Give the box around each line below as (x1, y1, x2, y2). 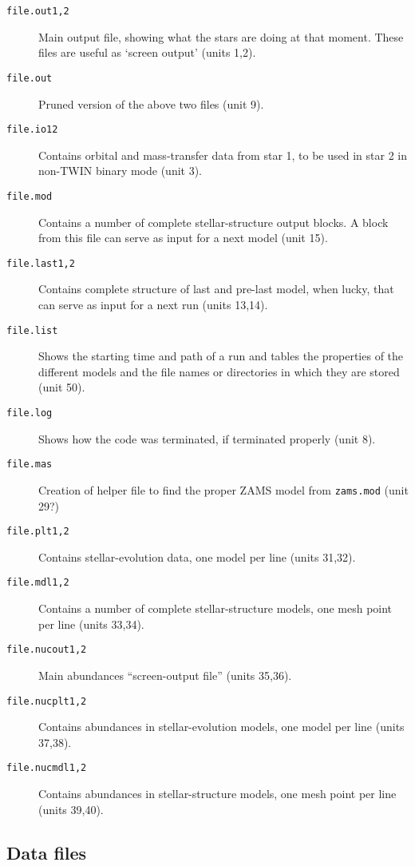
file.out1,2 (6, 6, 69, 17)
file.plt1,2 (6, 526, 69, 538)
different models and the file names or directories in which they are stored (38, 363, 400, 379)
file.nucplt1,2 (6, 695, 87, 707)
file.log (6, 407, 53, 419)
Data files (6, 840, 87, 864)
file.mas (6, 459, 53, 471)
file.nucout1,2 (6, 644, 87, 656)
